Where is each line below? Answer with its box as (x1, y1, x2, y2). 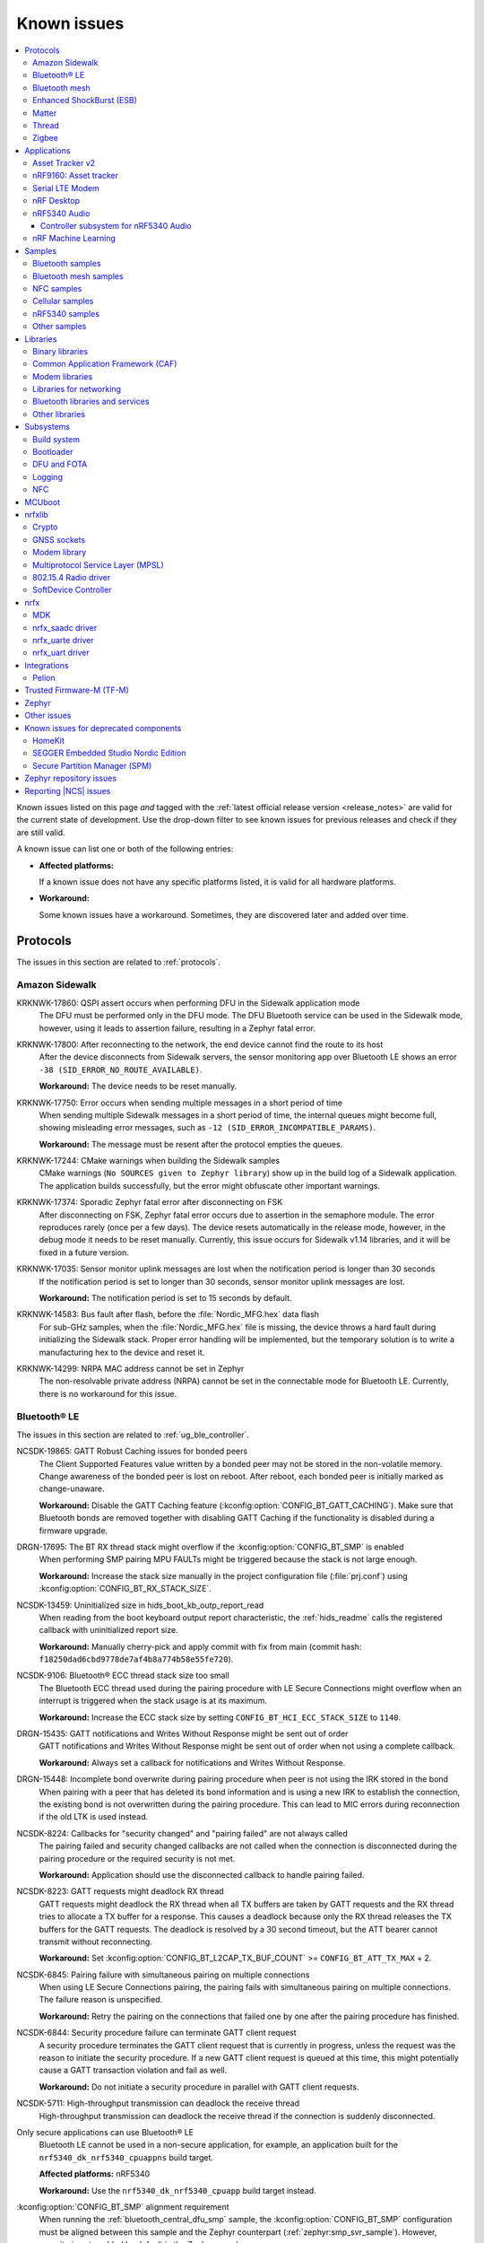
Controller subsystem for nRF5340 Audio (40, 221, 192, 231)
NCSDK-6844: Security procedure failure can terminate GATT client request (16, 2028, 297, 2038)
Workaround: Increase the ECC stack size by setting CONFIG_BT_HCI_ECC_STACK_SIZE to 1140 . (39, 1712, 402, 1723)
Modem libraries (32, 371, 93, 381)
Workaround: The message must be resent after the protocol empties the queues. (39, 1139, 343, 1149)
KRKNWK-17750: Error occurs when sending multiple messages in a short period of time (16, 1097, 342, 1108)
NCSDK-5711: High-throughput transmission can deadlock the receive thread (16, 2098, 300, 2108)
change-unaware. (39, 1483, 105, 1494)
